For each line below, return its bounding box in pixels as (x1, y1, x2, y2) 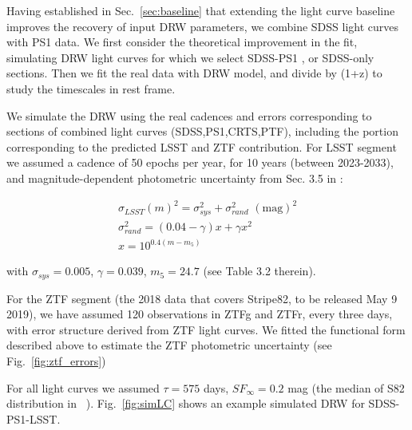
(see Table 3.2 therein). (203, 262, 316, 279)
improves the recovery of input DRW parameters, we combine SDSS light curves (6, 18, 399, 34)
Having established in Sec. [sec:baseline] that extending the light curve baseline (6, 2, 395, 18)
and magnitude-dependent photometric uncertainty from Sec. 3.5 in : (6, 169, 343, 186)
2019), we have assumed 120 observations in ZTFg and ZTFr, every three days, (6, 306, 393, 322)
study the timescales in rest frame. (6, 80, 176, 97)
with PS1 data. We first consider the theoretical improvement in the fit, (6, 34, 358, 50)
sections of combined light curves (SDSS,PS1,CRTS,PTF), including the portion (6, 123, 398, 140)
